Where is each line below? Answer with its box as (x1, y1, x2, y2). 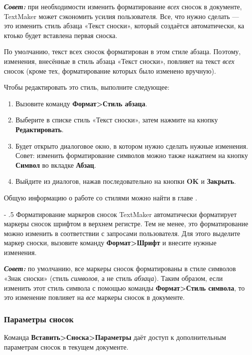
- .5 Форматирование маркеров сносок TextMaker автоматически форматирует (4, 209, 237, 219)
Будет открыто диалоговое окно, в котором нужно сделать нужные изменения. (15, 140, 248, 151)
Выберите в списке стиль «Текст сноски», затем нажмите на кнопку (15, 115, 218, 125)
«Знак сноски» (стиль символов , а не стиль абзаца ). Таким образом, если (4, 273, 223, 283)
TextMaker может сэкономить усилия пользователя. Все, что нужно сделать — (4, 11, 239, 21)
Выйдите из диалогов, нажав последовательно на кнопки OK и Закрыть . (15, 176, 236, 186)
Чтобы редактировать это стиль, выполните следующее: (4, 82, 169, 92)
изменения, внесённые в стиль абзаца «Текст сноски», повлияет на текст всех (4, 56, 234, 66)
